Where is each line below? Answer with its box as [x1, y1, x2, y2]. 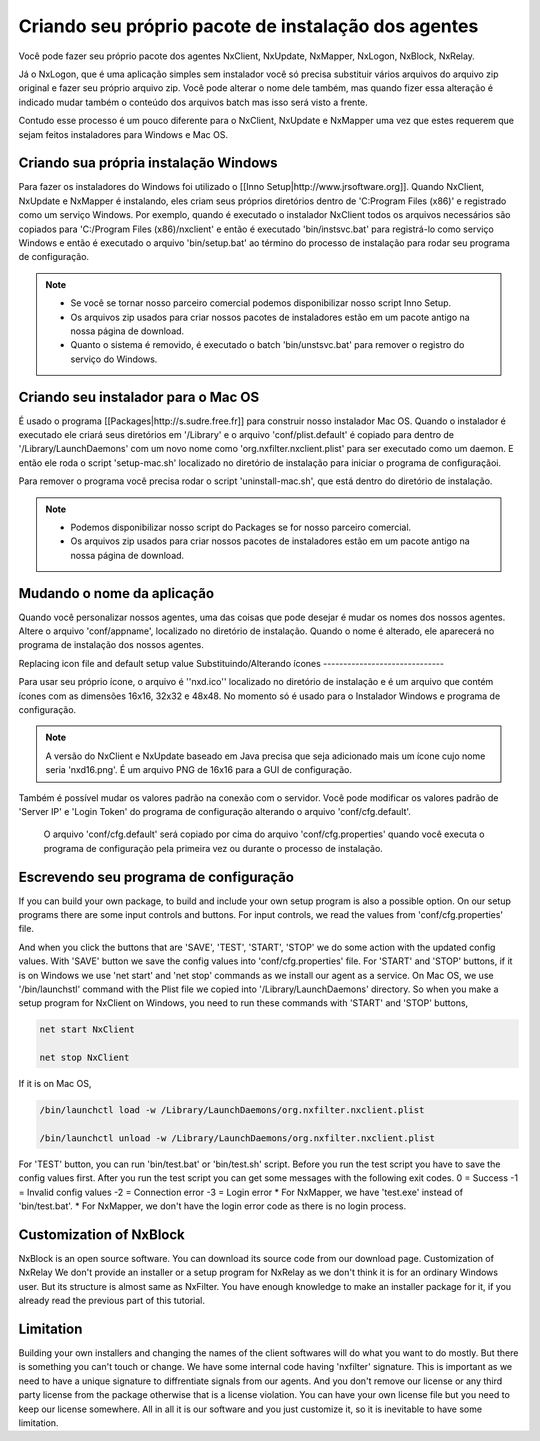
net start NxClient [39, 1024, 135, 1035]
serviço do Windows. [70, 353, 158, 365]
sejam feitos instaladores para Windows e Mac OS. [18, 128, 229, 140]
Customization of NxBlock [18, 1226, 185, 1243]
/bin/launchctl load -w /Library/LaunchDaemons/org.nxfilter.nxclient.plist [39, 1105, 425, 1116]
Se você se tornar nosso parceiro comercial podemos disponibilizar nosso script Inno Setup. [70, 297, 452, 309]
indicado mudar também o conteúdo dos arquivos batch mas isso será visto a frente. [18, 96, 369, 108]
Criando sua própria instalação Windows [18, 155, 279, 172]
